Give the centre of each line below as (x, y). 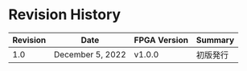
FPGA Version (161, 40)
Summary (215, 40)
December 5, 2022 (90, 54)
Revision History (65, 15)
